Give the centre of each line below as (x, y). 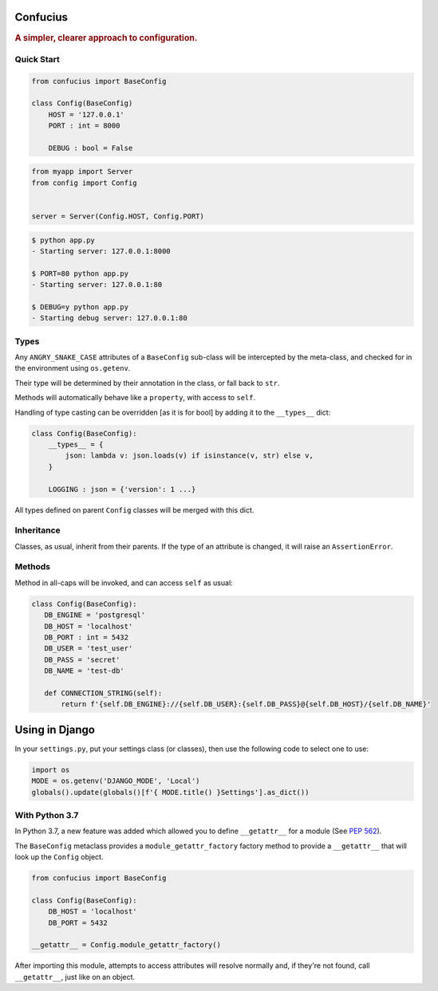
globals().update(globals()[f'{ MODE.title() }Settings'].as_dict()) (170, 792)
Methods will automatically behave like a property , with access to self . (135, 398)
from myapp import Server (82, 172)
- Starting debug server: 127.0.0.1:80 (109, 318)
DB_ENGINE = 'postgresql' (95, 615)
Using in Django (55, 729)
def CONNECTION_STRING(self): (103, 693)
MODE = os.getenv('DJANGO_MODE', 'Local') (116, 781)
